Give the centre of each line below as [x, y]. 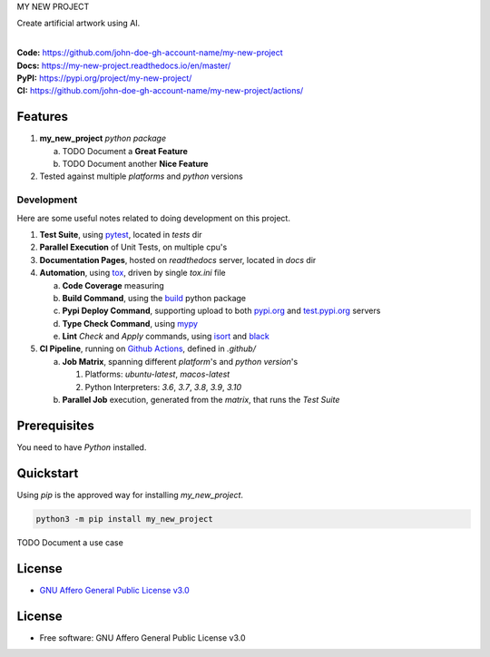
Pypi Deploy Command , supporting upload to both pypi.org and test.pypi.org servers [221, 311]
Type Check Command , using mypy [130, 323]
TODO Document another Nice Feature [135, 164]
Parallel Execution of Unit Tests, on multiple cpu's [133, 247]
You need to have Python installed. [82, 447]
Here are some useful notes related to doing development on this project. [153, 218]
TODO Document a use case [70, 542]
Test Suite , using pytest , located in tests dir [121, 234]
